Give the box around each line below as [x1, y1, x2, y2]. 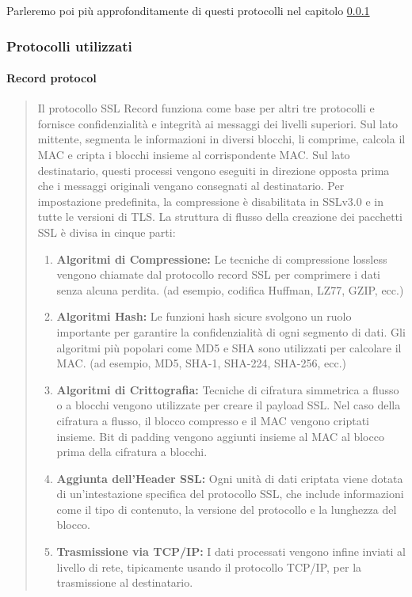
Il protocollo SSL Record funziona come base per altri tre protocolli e [37, 100, 375, 116]
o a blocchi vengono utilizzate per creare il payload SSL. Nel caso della [56, 397, 401, 413]
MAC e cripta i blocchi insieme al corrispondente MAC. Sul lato [37, 146, 350, 163]
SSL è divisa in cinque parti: [37, 223, 176, 240]
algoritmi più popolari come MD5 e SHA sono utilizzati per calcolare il [56, 339, 402, 356]
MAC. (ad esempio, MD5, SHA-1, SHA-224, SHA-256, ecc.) [56, 355, 347, 371]
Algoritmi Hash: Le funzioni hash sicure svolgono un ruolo [56, 308, 352, 325]
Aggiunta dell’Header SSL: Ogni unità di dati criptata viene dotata [56, 470, 403, 486]
